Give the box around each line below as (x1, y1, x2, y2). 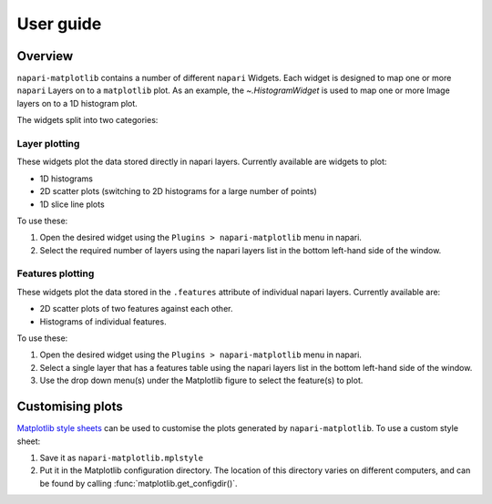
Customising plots (16, 399, 123, 415)
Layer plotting (16, 138, 80, 149)
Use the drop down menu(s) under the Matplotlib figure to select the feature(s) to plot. (39, 375, 364, 386)
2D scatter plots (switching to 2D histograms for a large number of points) (39, 186, 318, 197)
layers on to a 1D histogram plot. (16, 98, 138, 108)
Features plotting (16, 267, 95, 280)
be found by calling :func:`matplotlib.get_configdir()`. (39, 478, 238, 489)
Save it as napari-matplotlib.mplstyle (39, 452, 204, 463)
